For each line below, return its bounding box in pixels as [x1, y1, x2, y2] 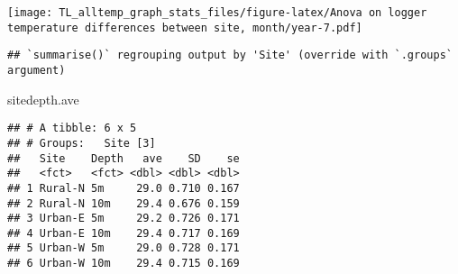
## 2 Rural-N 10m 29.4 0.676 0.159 [7, 196, 240, 210]
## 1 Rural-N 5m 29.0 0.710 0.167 [7, 181, 240, 195]
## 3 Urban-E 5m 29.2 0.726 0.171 [7, 212, 240, 225]
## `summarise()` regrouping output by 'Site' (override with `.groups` [7, 49, 453, 62]
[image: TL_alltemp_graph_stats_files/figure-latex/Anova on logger [7, 6, 427, 19]
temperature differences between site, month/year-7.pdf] [7, 21, 362, 34]
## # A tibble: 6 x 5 [7, 122, 137, 135]
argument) [7, 63, 66, 77]
